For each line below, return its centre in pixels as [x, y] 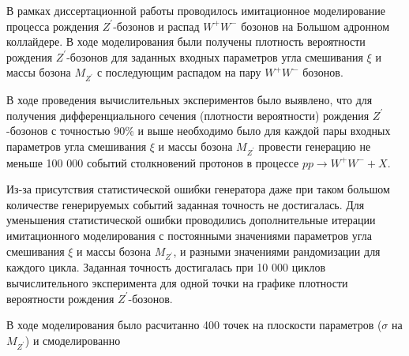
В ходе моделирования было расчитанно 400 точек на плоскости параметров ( [194, 325]
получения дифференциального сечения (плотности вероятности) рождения [188, 115]
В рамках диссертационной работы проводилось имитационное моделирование [196, 10]
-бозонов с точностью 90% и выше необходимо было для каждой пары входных [199, 131]
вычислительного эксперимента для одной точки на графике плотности [177, 282]
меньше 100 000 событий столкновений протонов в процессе [153, 162]
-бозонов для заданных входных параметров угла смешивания [215, 56]
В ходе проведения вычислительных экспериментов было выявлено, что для [189, 100]
